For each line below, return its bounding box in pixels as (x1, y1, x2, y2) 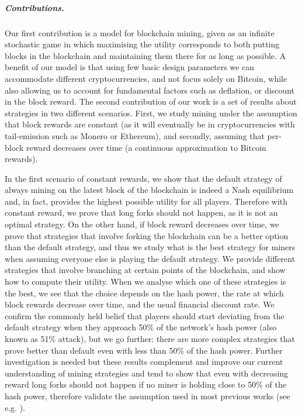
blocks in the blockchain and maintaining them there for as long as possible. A (5, 49, 286, 61)
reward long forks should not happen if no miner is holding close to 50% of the (5, 378, 286, 391)
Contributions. (5, 1, 65, 13)
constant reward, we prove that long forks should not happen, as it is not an (5, 206, 278, 219)
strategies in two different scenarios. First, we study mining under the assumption (5, 106, 297, 119)
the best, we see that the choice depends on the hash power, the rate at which (5, 286, 284, 299)
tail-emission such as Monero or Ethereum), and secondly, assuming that (5, 129, 265, 141)
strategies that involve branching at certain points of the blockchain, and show (5, 264, 286, 276)
